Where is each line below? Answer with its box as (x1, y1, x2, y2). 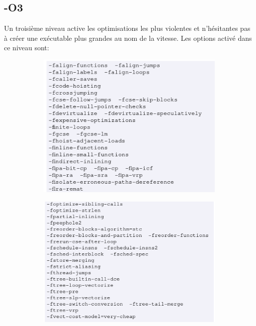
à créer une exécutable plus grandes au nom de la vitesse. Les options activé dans (4, 32, 252, 43)
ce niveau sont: (4, 42, 49, 53)
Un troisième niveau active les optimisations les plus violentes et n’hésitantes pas (4, 23, 251, 33)
